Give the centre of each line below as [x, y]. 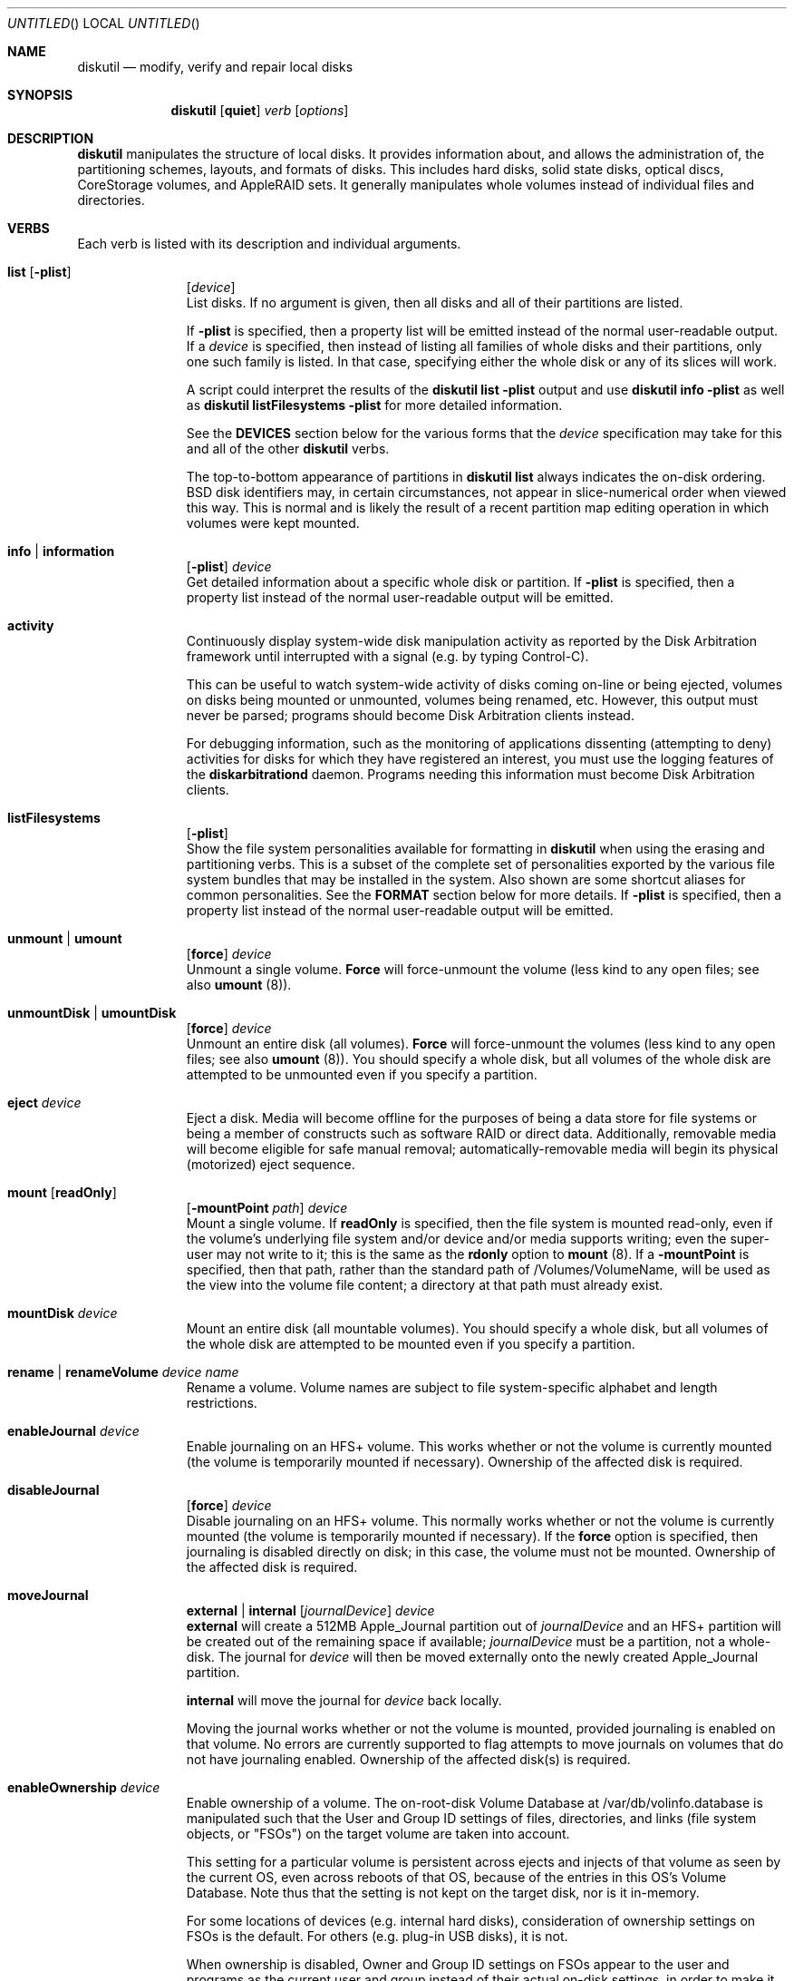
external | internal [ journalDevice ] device [310, 1610]
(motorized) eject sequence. [271, 1164]
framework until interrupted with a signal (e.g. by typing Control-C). [387, 656]
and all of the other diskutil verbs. [288, 449]
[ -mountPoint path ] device [267, 1208]
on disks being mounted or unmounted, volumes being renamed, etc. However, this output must [472, 700]
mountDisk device [63, 1313]
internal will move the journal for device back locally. [344, 1700]
